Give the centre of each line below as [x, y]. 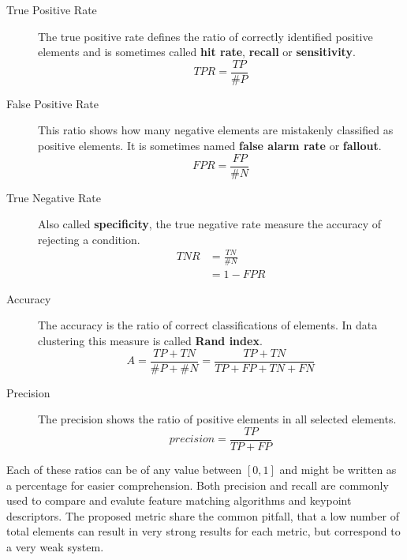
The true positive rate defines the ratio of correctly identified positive [205, 36]
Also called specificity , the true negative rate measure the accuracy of [210, 224]
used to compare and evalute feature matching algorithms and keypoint [179, 500]
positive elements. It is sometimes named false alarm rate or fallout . [210, 146]
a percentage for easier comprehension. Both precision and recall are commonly [198, 485]
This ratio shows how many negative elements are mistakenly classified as [216, 130]
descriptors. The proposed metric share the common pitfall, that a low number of [203, 515]
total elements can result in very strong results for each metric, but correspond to [203, 531]
